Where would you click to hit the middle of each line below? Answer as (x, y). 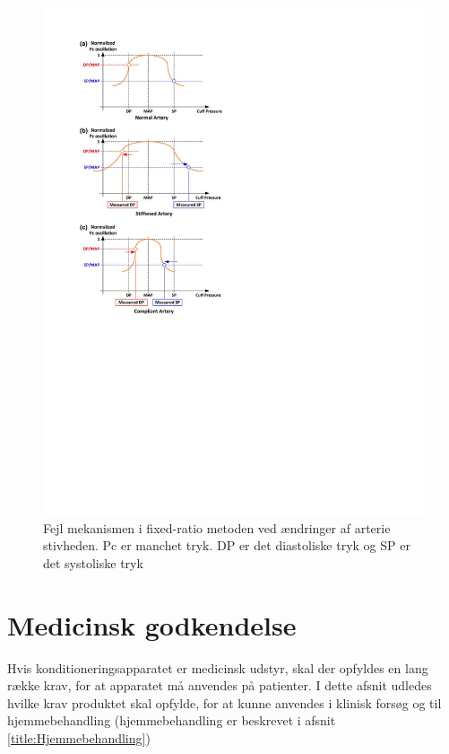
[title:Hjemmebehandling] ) (79, 737)
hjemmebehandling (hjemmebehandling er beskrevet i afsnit (172, 720)
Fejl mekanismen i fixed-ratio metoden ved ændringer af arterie (217, 527)
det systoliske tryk (93, 562)
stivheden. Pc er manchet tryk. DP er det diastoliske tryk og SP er (227, 545)
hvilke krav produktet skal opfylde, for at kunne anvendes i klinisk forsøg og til (224, 702)
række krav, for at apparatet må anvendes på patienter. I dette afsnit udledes (220, 685)
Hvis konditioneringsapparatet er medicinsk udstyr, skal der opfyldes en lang (218, 667)
